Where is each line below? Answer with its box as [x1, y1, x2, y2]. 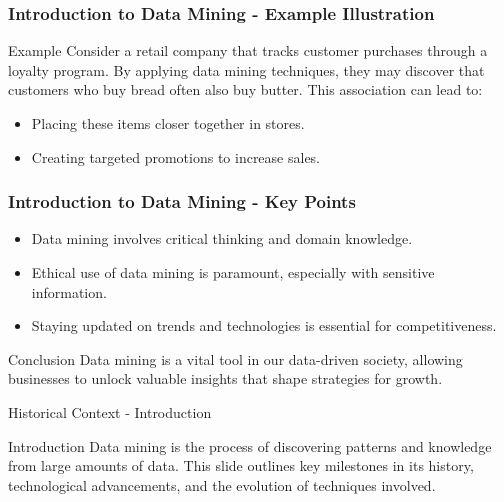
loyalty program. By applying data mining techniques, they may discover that [8, 59, 485, 80]
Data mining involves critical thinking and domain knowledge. [31, 228, 413, 249]
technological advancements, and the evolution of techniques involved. [8, 474, 436, 495]
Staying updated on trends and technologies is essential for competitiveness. [31, 315, 497, 336]
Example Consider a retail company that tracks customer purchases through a [8, 40, 488, 61]
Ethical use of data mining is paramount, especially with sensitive [31, 262, 435, 282]
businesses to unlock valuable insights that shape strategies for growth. [8, 368, 443, 389]
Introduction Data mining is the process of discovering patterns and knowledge [8, 435, 492, 456]
